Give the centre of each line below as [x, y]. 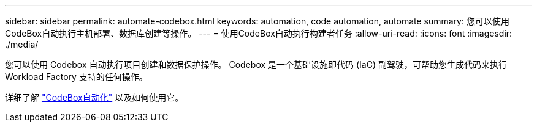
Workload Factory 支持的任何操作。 [76, 77]
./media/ [22, 44]
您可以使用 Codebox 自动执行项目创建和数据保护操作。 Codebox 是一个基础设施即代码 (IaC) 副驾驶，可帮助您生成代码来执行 [256, 64]
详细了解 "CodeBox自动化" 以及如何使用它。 [94, 97]
